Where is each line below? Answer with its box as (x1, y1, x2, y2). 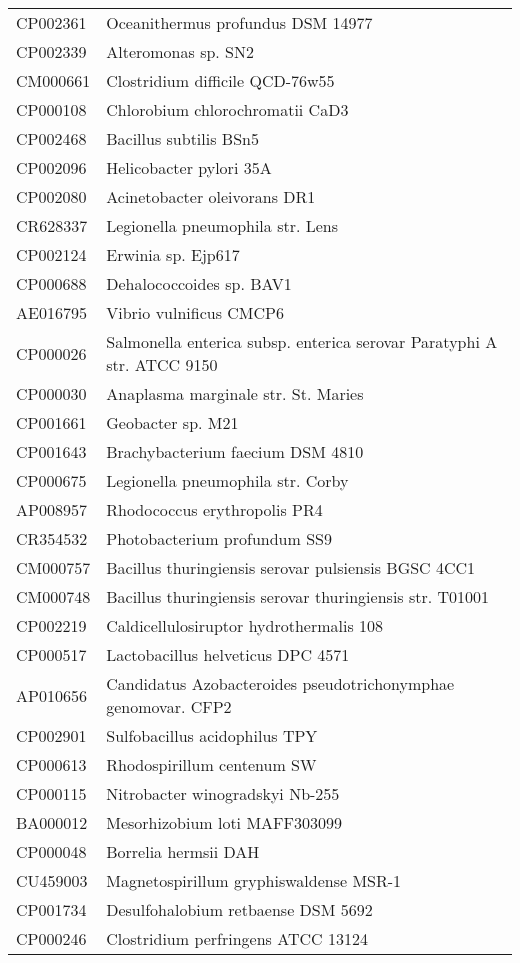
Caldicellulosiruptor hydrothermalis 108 (106, 614, 384, 637)
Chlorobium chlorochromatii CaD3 (106, 98, 349, 121)
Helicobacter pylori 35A (106, 156, 272, 179)
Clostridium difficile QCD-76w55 (106, 69, 335, 92)
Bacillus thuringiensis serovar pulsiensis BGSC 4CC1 (106, 556, 476, 579)
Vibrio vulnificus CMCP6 (106, 301, 284, 324)
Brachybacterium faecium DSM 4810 (106, 440, 364, 463)
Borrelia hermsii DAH (106, 840, 260, 863)
